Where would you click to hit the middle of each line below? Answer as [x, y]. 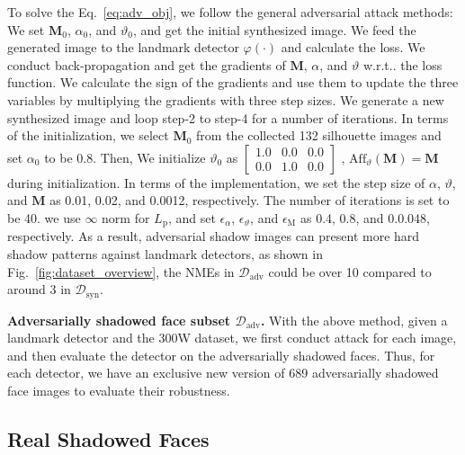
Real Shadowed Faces [108, 438]
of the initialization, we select [88, 135]
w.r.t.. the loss [402, 64]
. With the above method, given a [354, 320]
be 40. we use [44, 217]
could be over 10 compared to [350, 271]
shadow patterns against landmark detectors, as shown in [165, 253]
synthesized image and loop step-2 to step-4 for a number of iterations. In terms [228, 117]
